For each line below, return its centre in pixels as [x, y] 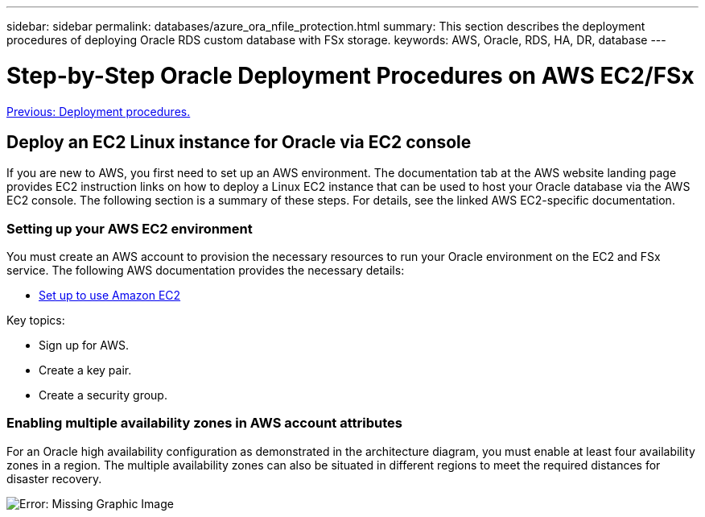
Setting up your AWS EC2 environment [130, 228]
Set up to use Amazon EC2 [110, 296]
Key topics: [36, 321]
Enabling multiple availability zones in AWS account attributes [204, 423]
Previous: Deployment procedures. [99, 111]
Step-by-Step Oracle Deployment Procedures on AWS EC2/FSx [350, 75]
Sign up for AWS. [84, 345]
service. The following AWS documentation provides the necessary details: [206, 271]
